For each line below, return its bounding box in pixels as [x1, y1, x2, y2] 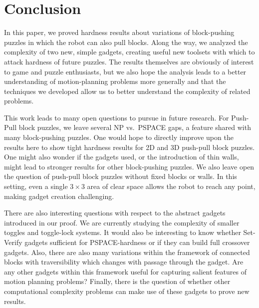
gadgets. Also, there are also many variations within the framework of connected [4, 246, 250, 257]
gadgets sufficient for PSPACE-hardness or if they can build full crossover [24, 237, 250, 247]
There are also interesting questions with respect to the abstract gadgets [4, 207, 226, 218]
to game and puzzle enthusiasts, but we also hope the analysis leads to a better [4, 66, 247, 76]
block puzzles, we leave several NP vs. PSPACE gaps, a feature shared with [18, 122, 251, 132]
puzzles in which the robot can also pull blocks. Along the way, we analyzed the [4, 36, 248, 47]
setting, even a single [4, 181, 68, 191]
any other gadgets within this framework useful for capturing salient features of [4, 266, 247, 276]
